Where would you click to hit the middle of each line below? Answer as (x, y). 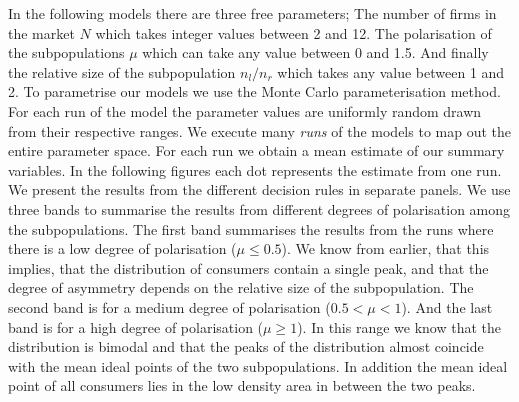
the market (41, 32)
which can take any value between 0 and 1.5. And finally (315, 52)
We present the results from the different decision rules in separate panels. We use (259, 189)
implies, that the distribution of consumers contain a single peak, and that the (248, 267)
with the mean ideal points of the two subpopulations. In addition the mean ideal (258, 365)
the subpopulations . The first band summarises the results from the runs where (251, 228)
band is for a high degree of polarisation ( (136, 326)
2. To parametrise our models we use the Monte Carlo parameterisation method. (254, 91)
